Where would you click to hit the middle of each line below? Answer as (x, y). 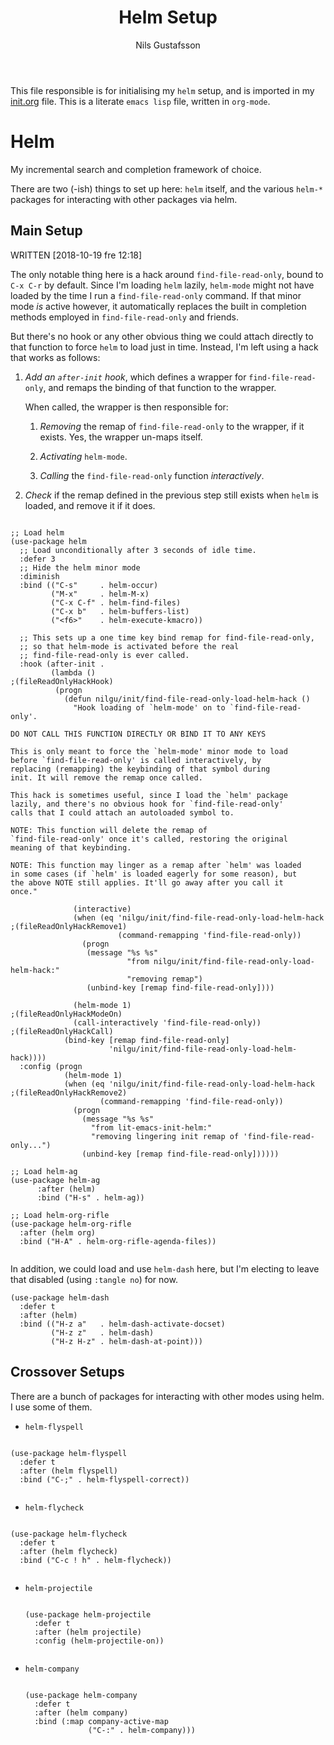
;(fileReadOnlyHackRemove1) (69, 926)
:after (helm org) (58, 1232)
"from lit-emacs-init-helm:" (151, 1127)
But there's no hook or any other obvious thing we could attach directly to (162, 336)
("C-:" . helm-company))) (142, 1730)
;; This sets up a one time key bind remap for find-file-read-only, (167, 637)
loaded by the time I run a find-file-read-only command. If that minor (156, 295)
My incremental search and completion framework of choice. (136, 169)
